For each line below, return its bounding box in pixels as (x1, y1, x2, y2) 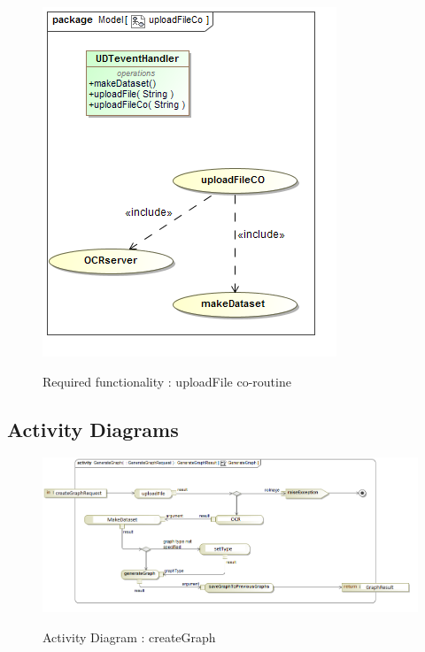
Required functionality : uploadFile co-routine (42, 372, 291, 390)
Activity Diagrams (7, 415, 179, 442)
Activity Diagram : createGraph (42, 627, 216, 646)
